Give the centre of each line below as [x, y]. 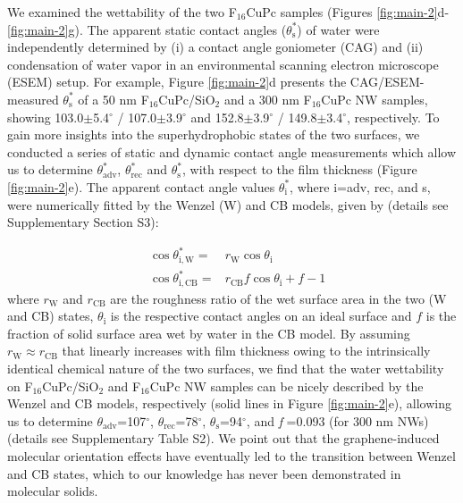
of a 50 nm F [114, 99]
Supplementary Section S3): [83, 222]
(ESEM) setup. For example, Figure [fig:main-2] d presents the [177, 82]
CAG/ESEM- [387, 82]
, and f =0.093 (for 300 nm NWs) [337, 420]
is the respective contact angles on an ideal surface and [261, 316]
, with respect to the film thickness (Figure [300, 169]
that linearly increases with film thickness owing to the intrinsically [246, 351]
